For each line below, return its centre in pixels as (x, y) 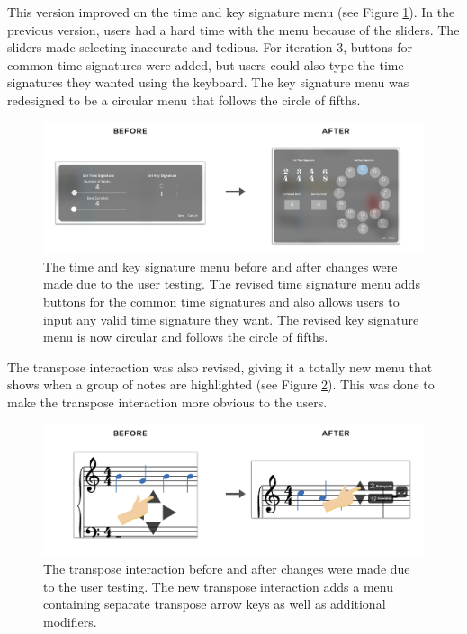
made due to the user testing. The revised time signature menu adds (232, 284)
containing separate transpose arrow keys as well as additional (215, 604)
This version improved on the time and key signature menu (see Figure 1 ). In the (231, 12)
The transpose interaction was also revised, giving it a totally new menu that (220, 366)
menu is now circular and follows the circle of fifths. (186, 337)
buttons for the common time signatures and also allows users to (221, 302)
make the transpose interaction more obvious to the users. (167, 402)
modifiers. (70, 621)
